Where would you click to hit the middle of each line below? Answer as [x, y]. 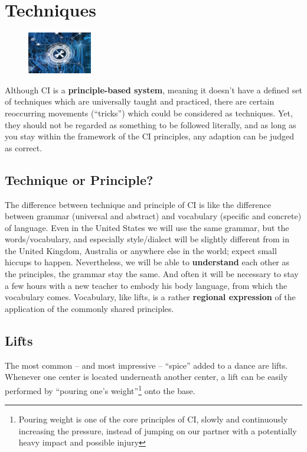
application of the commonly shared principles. [89, 308]
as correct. [24, 147]
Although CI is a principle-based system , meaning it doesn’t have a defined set [153, 90]
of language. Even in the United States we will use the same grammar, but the [147, 227]
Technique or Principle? [79, 179]
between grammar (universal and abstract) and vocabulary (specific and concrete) [153, 216]
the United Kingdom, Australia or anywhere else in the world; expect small [141, 250]
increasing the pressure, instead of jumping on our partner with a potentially [158, 430]
